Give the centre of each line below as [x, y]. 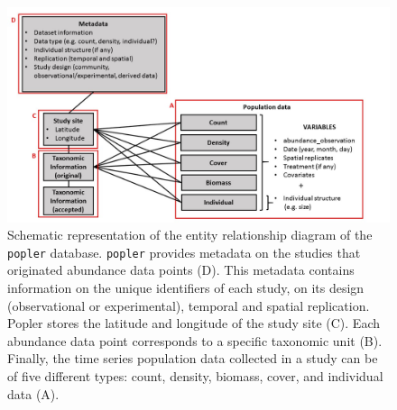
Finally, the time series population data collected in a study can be [193, 358]
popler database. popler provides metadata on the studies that [184, 252]
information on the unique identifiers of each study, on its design [186, 287]
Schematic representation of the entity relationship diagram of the [190, 235]
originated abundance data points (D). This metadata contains [181, 270]
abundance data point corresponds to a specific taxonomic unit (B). [195, 340]
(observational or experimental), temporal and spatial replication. [189, 305]
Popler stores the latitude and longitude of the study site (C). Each [194, 323]
